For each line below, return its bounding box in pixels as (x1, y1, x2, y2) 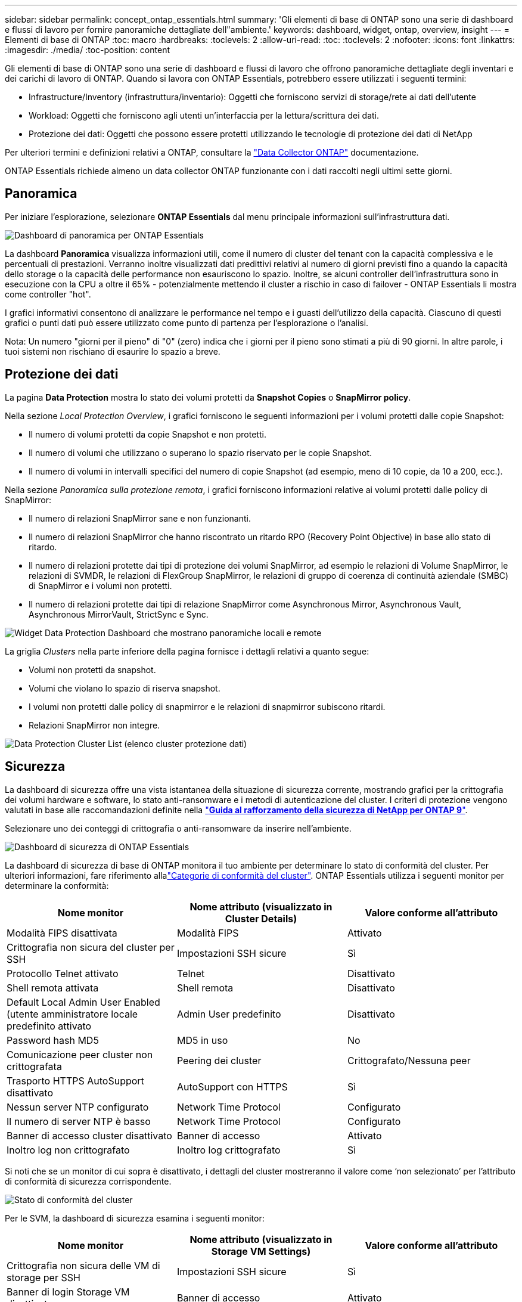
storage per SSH (7, 1271, 80, 1284)
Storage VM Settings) (211, 1245, 311, 1257)
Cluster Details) (225, 912, 297, 925)
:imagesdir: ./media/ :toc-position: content (5, 45, 170, 55)
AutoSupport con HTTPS (176, 1080, 288, 1093)
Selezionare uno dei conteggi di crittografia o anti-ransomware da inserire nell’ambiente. (5, 823, 352, 833)
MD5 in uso (176, 1034, 228, 1046)
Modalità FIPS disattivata (7, 926, 117, 939)
